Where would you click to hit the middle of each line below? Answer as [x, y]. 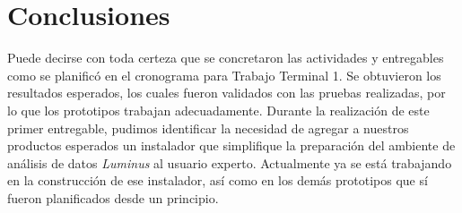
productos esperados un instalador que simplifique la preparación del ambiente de [231, 145]
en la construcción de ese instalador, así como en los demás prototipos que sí [218, 180]
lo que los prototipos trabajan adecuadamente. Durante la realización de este [218, 110]
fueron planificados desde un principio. [113, 197]
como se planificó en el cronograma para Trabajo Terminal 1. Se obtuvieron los [224, 75]
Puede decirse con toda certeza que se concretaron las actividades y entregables [226, 58]
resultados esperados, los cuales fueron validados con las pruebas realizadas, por [227, 93]
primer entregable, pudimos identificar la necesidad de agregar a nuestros [208, 128]
